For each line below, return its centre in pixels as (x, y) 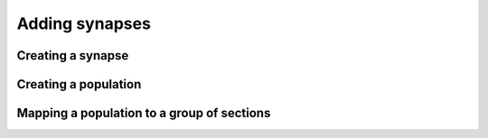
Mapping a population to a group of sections (144, 113)
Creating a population (79, 84)
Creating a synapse (73, 55)
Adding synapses (84, 23)
